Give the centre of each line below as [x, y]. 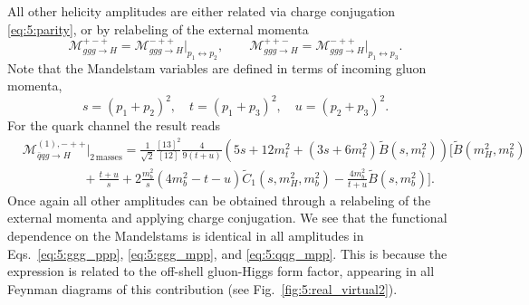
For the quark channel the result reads [114, 125]
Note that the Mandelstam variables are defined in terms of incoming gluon [217, 67]
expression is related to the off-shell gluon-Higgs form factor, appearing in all [221, 271]
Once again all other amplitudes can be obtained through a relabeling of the [219, 200]
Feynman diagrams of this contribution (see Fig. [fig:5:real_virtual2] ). [202, 288]
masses [109, 157]
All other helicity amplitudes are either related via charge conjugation [202, 11]
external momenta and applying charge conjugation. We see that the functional [227, 218]
